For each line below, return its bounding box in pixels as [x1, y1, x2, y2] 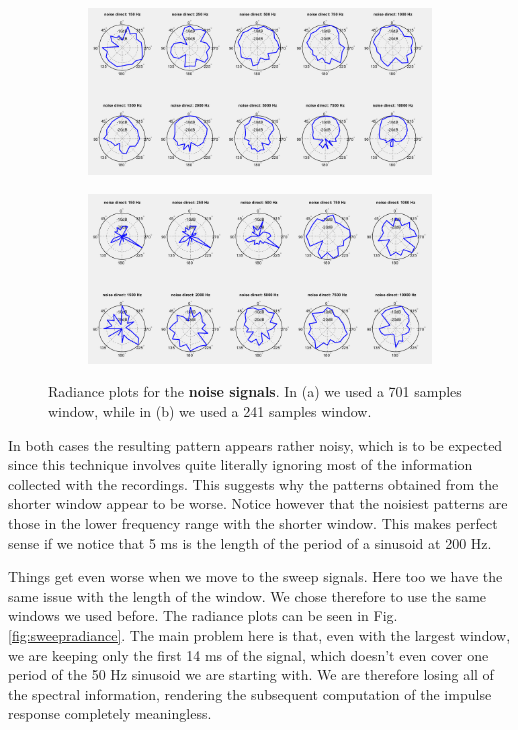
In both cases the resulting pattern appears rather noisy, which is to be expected [8, 434, 503, 455]
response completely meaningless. [8, 703, 212, 724]
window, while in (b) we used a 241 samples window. [48, 401, 372, 422]
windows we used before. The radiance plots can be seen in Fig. [8, 605, 398, 626]
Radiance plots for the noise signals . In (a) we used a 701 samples [48, 381, 462, 402]
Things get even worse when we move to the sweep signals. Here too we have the [8, 566, 503, 587]
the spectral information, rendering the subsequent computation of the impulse [8, 683, 492, 704]
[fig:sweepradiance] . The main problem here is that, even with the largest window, [8, 625, 511, 645]
